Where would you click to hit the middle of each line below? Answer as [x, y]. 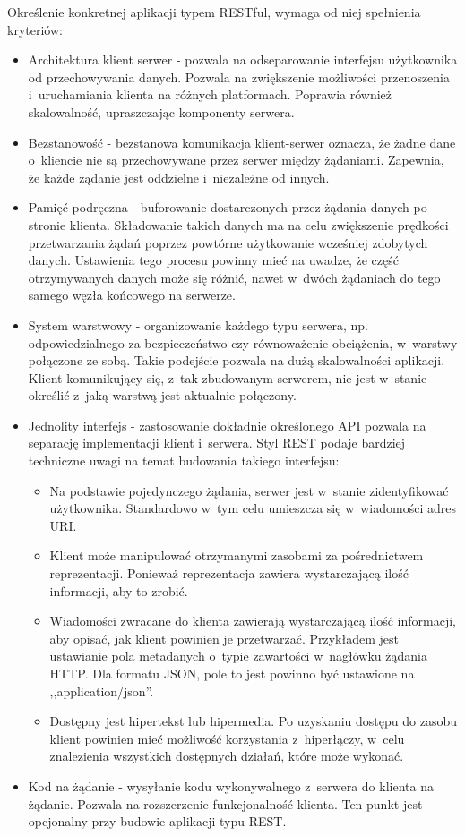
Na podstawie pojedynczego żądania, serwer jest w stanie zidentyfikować [249, 490]
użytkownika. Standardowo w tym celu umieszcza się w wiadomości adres [253, 508]
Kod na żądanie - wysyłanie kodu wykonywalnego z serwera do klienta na [231, 785]
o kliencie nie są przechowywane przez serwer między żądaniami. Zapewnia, [236, 160]
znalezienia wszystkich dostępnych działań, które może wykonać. [227, 756]
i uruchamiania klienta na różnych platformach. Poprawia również [210, 94]
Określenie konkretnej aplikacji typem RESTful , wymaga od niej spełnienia [214, 12]
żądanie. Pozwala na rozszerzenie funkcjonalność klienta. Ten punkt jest [225, 803]
